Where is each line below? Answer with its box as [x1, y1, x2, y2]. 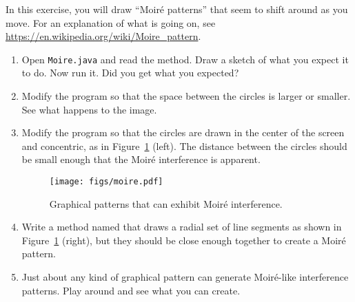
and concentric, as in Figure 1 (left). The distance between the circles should [21, 138, 347, 153]
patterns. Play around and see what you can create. [21, 283, 241, 297]
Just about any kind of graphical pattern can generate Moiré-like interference [21, 270, 349, 284]
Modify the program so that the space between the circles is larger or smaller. [21, 89, 351, 103]
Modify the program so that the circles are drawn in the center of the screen [21, 125, 345, 140]
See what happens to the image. [21, 102, 157, 116]
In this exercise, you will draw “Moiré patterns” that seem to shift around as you [6, 2, 348, 16]
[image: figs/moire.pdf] [49, 177, 163, 186]
